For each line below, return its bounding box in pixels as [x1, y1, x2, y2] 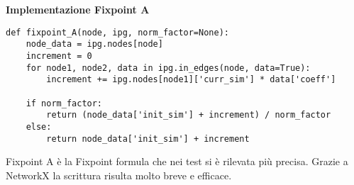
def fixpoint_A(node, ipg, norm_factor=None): [6, 27, 229, 38]
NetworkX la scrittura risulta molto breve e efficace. [6, 167, 232, 182]
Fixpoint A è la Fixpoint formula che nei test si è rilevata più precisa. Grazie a [6, 154, 348, 169]
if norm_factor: [26, 98, 103, 108]
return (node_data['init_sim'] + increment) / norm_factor [46, 110, 331, 120]
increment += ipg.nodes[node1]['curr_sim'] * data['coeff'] [46, 74, 336, 85]
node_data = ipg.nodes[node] [26, 39, 163, 50]
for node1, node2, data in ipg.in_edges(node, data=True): [26, 62, 311, 73]
